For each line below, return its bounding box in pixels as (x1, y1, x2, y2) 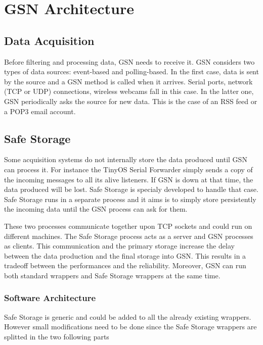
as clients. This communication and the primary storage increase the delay (4, 240, 235, 251)
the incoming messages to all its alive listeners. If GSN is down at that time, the (4, 174, 253, 184)
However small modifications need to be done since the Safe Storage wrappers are (4, 321, 257, 332)
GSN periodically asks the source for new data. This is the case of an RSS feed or (4, 95, 257, 106)
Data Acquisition (4, 32, 95, 48)
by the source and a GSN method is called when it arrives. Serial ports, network (4, 76, 253, 86)
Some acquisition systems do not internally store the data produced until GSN (4, 154, 247, 165)
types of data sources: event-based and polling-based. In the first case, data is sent (4, 66, 259, 77)
